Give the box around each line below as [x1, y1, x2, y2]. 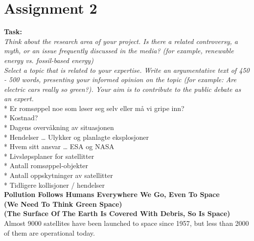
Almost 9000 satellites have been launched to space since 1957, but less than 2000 [4, 218, 249, 228]
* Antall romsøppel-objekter [4, 160, 89, 171]
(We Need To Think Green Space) [4, 198, 122, 209]
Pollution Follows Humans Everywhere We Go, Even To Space [4, 189, 220, 199]
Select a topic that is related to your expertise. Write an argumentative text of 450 [4, 65, 250, 75]
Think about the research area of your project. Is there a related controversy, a [4, 36, 238, 46]
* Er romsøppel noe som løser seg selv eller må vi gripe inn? [4, 103, 185, 113]
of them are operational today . [4, 227, 95, 238]
